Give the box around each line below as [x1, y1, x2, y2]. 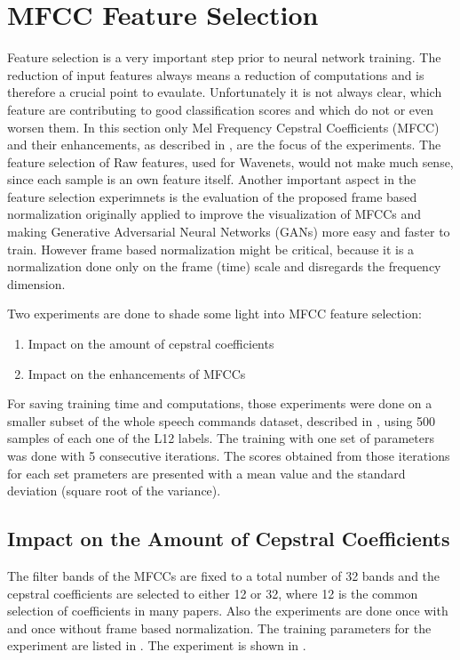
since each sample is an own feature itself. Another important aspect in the [7, 170, 416, 189]
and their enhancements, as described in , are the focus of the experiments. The [7, 135, 441, 154]
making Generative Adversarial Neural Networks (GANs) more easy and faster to [7, 222, 450, 241]
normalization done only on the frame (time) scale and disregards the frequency [7, 257, 441, 276]
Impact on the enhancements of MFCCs [28, 364, 246, 382]
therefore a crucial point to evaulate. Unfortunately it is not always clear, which [7, 83, 442, 101]
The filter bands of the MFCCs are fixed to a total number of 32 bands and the [7, 566, 440, 584]
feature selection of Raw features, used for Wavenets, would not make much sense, [7, 152, 454, 171]
